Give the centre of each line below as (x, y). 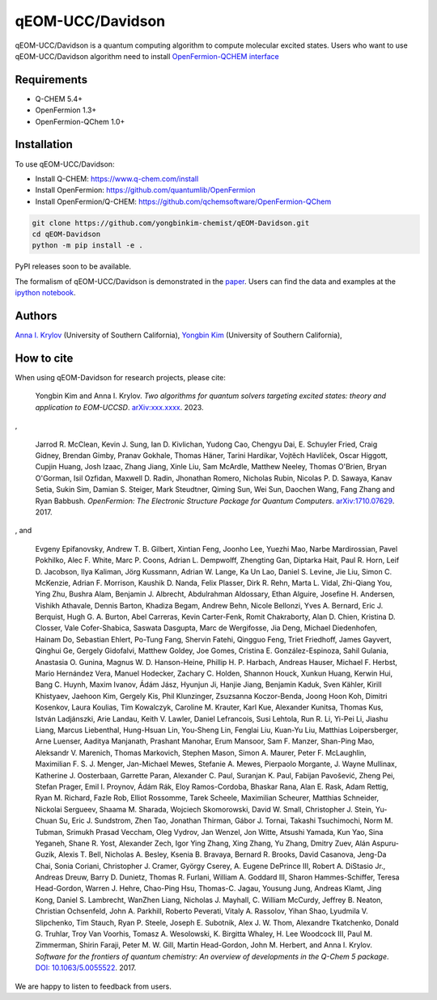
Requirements (51, 80)
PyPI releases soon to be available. (73, 266)
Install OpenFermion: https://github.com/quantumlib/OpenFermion (145, 190)
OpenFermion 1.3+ (66, 110)
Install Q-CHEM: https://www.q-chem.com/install (117, 179)
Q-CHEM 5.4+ (59, 99)
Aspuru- (386, 843)
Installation (44, 144)
